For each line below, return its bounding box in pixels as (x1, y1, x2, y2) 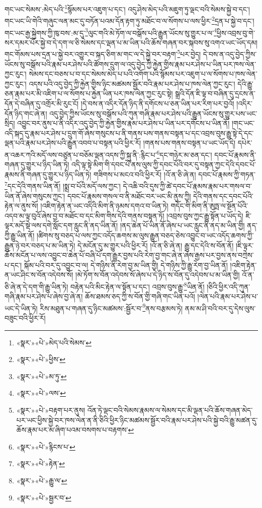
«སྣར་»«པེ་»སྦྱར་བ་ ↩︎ (16, 492, 71, 502)
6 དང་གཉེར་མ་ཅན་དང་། (156, 148, 212, 160)
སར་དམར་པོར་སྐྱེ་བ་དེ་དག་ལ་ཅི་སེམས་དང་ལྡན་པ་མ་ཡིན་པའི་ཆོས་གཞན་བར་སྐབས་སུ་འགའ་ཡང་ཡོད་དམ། (5, 37, 258, 47)
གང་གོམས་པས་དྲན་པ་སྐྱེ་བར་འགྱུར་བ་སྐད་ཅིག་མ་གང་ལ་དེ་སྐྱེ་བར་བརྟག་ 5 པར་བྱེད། (5, 47, 201, 59)
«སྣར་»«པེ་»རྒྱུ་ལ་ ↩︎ (16, 475, 67, 485)
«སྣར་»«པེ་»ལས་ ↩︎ (16, 388, 66, 398)
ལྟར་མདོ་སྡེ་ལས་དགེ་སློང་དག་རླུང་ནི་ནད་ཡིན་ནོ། (5, 220, 118, 231)
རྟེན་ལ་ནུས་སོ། (5, 200, 38, 211)
